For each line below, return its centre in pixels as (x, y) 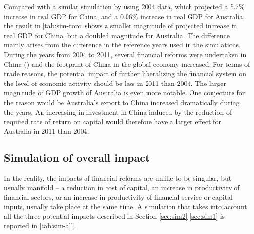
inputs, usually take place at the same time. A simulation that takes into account (126, 206)
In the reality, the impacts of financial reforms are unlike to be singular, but (118, 178)
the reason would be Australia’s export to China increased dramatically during (122, 102)
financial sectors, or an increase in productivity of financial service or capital (118, 197)
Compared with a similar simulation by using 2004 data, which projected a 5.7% (124, 6)
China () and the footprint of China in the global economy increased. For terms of (127, 64)
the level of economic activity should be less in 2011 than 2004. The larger (115, 83)
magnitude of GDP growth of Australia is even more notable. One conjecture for (125, 93)
